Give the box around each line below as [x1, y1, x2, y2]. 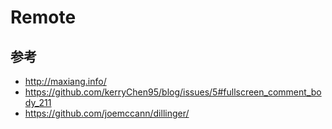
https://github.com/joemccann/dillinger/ [24, 107, 190, 119]
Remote [10, 6, 77, 29]
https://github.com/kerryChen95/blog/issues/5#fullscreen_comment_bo [24, 86, 322, 98]
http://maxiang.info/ [24, 76, 107, 87]
